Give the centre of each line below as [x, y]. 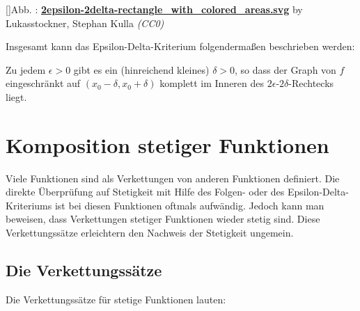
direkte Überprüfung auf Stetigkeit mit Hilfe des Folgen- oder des [145, 192]
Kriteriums [29, 205]
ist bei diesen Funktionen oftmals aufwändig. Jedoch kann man [189, 205]
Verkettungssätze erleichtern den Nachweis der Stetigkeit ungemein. [150, 233]
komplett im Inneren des [212, 83]
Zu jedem [26, 69]
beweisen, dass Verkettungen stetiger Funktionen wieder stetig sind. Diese [163, 219]
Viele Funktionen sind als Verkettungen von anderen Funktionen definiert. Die [173, 178]
